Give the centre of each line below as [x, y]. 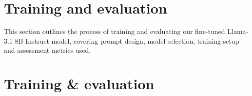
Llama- [238, 31]
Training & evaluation [79, 84]
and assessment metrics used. [48, 50]
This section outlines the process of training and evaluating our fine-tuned [115, 31]
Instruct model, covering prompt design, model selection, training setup [132, 40]
